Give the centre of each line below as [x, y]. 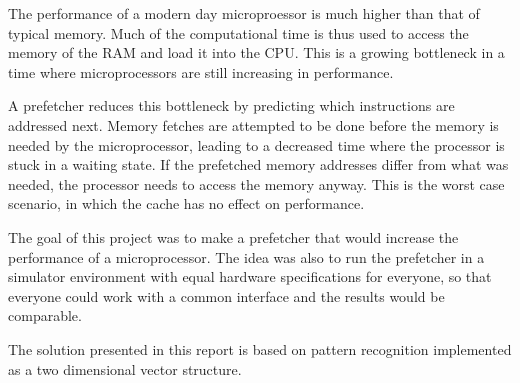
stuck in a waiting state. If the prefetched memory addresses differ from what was [258, 164]
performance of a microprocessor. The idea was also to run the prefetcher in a [246, 256]
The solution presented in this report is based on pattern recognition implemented [260, 348]
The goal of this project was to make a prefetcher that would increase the [233, 236]
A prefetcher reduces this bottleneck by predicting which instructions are [231, 105]
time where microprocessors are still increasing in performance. [201, 71]
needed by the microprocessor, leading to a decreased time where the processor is [256, 144]
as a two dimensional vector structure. [125, 368]
